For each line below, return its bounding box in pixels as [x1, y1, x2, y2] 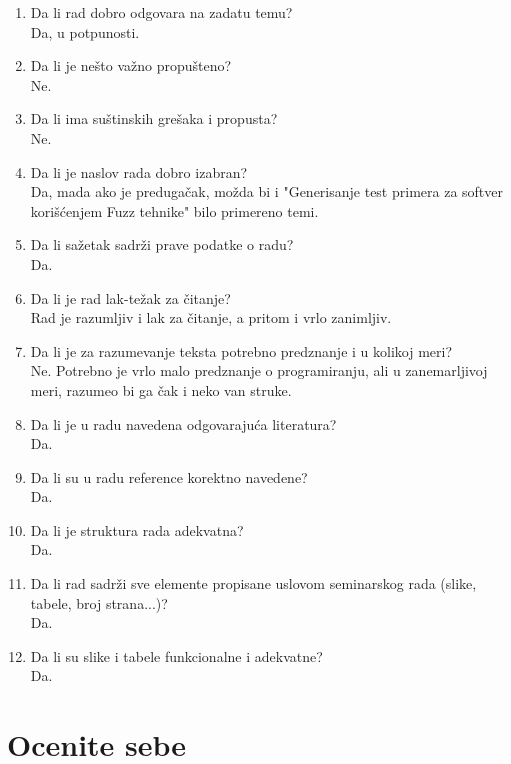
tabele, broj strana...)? [30, 592, 168, 613]
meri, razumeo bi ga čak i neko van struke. [30, 379, 292, 400]
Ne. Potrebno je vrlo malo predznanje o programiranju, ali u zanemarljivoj [30, 360, 488, 381]
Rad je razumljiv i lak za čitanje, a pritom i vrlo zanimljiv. [30, 307, 392, 328]
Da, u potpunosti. [30, 21, 140, 42]
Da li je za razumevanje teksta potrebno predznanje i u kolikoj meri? [30, 340, 452, 361]
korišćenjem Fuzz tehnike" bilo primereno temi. [30, 200, 319, 221]
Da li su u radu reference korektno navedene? [30, 466, 308, 487]
